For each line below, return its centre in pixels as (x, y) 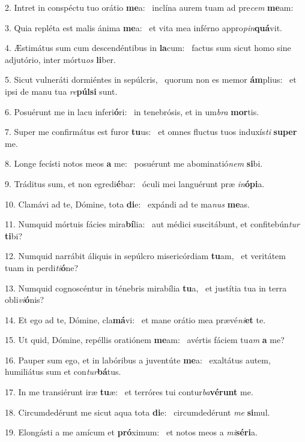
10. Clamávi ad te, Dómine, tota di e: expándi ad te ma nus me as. (127, 204)
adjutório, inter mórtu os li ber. (60, 59)
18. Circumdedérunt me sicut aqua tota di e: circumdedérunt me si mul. (137, 412)
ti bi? (14, 235)
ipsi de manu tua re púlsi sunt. (61, 91)
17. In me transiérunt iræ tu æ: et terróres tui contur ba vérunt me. (129, 392)
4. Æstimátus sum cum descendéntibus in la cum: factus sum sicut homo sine (148, 48)
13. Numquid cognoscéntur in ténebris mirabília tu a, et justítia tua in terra (146, 288)
